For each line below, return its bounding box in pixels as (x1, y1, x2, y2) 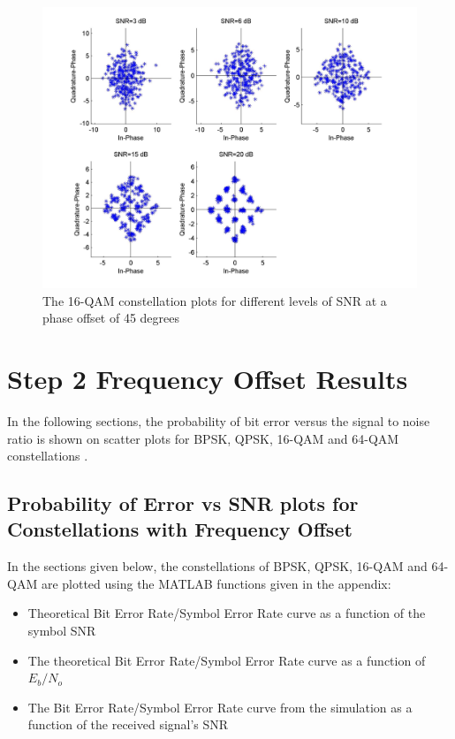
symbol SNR (27, 621, 96, 640)
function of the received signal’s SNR (27, 715, 229, 734)
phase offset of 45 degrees (42, 309, 180, 327)
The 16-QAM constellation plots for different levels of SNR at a (42, 291, 387, 309)
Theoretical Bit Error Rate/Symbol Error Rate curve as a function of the (27, 604, 426, 622)
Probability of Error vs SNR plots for (7, 490, 359, 517)
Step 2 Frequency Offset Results (7, 360, 408, 396)
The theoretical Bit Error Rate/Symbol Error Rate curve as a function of (27, 651, 426, 669)
